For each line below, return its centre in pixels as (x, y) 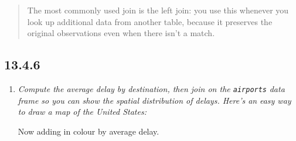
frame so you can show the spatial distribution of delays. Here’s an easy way (154, 100)
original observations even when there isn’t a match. (121, 33)
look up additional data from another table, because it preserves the (150, 21)
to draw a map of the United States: (82, 112)
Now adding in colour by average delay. (89, 131)
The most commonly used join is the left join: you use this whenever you (158, 10)
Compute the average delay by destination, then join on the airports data (151, 88)
